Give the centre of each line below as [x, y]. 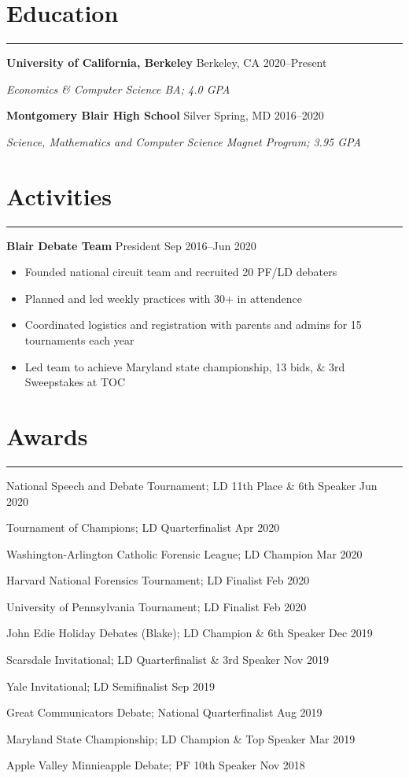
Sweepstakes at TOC [75, 382]
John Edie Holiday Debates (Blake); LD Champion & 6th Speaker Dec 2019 [190, 633]
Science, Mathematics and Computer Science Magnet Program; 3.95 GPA [184, 141]
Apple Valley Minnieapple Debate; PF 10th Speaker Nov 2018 [156, 765]
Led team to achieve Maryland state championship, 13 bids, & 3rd [185, 366]
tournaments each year [79, 340]
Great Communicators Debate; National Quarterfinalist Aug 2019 [164, 712]
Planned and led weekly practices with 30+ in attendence [164, 298]
